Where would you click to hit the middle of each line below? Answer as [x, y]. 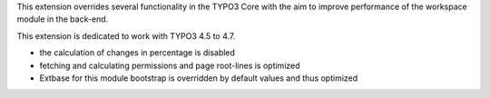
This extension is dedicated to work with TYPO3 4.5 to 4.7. [126, 35]
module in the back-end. [63, 19]
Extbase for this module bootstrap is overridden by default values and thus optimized [199, 78]
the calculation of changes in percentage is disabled [137, 53]
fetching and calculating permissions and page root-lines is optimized [170, 65]
